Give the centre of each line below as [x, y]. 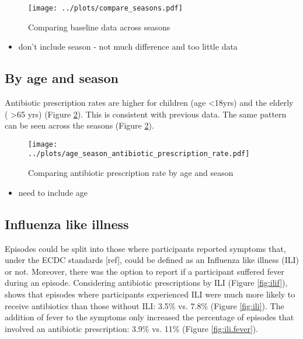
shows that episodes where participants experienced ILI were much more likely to [150, 294]
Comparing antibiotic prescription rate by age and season [131, 173]
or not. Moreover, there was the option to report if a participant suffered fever [144, 271]
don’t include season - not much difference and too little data [128, 46]
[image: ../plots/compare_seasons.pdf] [105, 8]
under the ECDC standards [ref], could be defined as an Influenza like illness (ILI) [152, 260]
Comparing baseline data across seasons [99, 27]
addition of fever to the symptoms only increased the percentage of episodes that [149, 317]
